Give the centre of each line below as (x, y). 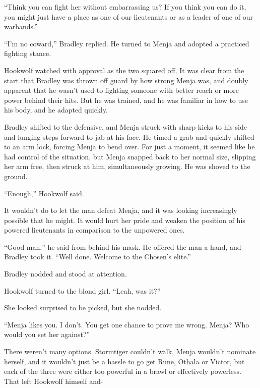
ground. (16, 176)
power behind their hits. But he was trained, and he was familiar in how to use (126, 100)
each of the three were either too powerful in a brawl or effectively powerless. (123, 371)
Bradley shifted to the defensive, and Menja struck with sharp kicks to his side (125, 126)
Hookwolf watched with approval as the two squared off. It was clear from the (124, 70)
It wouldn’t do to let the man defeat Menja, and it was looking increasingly (121, 210)
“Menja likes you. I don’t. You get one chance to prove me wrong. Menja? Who (127, 324)
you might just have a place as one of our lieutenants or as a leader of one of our (128, 16)
